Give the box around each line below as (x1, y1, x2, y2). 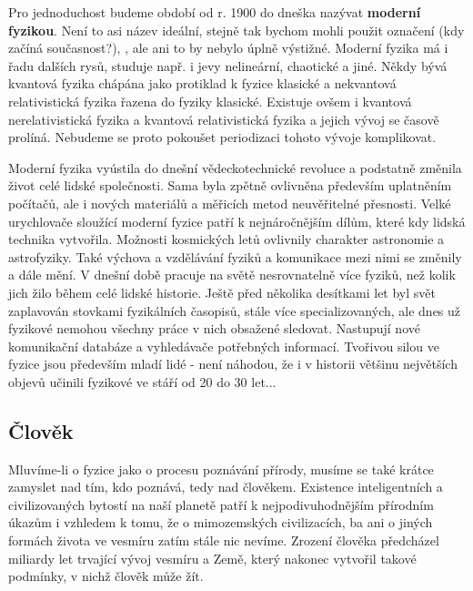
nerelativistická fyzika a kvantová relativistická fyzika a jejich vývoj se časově (8, 109, 439, 128)
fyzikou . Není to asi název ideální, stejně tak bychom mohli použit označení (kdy (8, 20, 465, 39)
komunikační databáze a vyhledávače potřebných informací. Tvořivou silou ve (8, 336, 439, 355)
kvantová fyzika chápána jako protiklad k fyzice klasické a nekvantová (8, 74, 397, 93)
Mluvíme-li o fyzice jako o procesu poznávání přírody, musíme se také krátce (8, 459, 434, 478)
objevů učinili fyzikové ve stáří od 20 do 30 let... (8, 372, 277, 391)
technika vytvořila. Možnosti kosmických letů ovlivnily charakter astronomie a (8, 229, 445, 249)
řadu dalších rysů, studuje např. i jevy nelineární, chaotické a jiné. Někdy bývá (8, 56, 448, 75)
